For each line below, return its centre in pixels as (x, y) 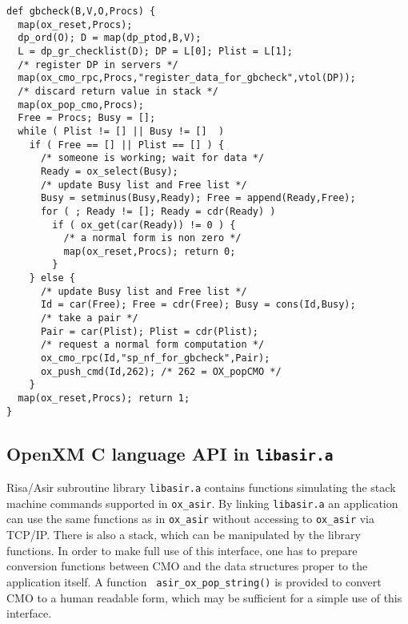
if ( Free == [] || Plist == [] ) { (127, 145)
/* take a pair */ (89, 318)
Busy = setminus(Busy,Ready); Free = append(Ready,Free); (198, 198)
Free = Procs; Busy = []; (87, 118)
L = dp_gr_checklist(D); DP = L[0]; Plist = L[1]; (155, 51)
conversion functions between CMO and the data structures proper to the (187, 566)
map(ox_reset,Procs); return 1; (104, 399)
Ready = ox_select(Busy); (109, 171)
